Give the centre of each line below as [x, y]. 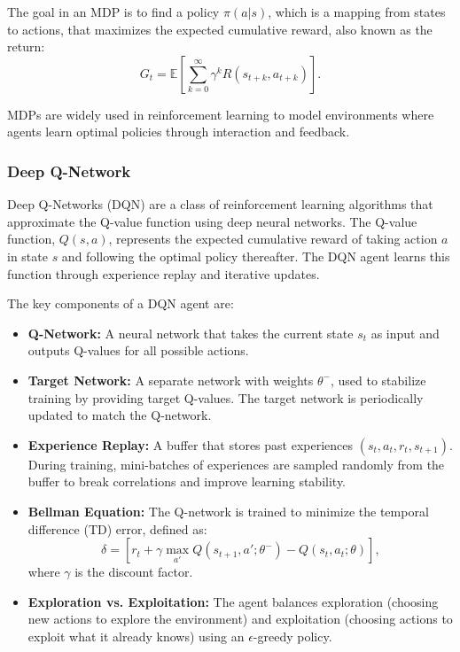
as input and [405, 333]
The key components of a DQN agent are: [121, 303]
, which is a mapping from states [357, 12]
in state [27, 256]
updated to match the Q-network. [120, 415]
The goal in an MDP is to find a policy [113, 12]
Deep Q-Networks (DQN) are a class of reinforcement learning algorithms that [220, 204]
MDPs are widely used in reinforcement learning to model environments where [221, 114]
